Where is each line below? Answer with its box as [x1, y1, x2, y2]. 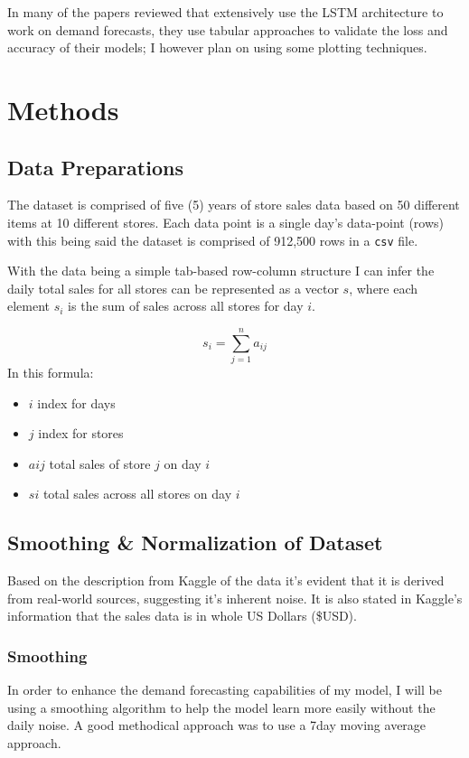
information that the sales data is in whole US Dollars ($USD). [7, 606, 357, 625]
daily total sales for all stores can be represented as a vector [7, 278, 339, 297]
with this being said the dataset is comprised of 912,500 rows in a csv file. [7, 230, 418, 249]
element [7, 296, 51, 315]
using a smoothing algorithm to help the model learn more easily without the [7, 697, 436, 716]
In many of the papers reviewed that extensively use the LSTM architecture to [7, 3, 444, 21]
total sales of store [49, 454, 151, 473]
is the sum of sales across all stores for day [68, 296, 304, 315]
